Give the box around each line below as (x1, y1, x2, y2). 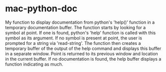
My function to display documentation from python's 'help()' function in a (5, 19, 155, 25)
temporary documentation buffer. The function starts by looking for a (5, 24, 146, 30)
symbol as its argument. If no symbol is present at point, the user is (5, 35, 142, 41)
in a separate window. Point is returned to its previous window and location (5, 50, 159, 57)
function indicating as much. (5, 61, 63, 67)
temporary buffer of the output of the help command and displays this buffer (5, 45, 162, 51)
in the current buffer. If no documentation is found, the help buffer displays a (5, 56, 162, 62)
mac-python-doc (5, 3, 78, 14)
